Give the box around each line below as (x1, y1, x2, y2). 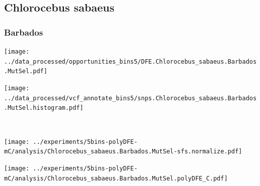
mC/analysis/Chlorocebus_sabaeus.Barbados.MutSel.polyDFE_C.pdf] (4, 174, 228, 182)
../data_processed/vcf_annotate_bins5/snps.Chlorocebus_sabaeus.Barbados (4, 94, 257, 102)
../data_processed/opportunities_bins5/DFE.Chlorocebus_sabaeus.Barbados (4, 58, 257, 65)
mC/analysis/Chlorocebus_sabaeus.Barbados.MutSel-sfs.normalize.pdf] (4, 148, 242, 155)
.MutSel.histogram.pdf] (4, 104, 84, 112)
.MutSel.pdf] (4, 68, 47, 75)
